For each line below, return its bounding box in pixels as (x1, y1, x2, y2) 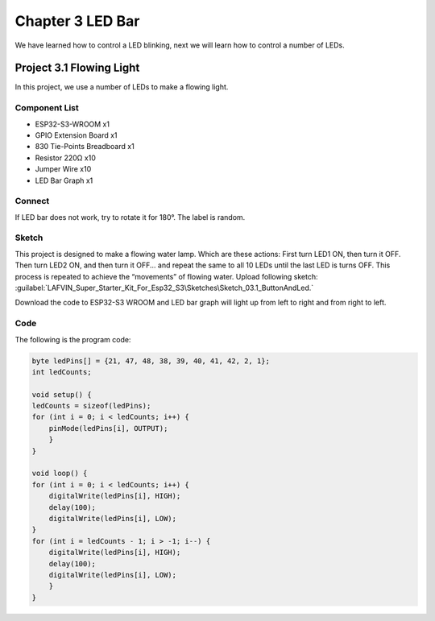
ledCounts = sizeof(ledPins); (31, 401, 151, 411)
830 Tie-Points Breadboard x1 (35, 142, 135, 151)
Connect (14, 196, 50, 207)
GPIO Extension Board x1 (35, 130, 118, 140)
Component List (14, 102, 80, 114)
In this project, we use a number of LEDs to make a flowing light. (14, 82, 229, 92)
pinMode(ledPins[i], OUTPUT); (48, 424, 168, 433)
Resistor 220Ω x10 (35, 153, 96, 163)
